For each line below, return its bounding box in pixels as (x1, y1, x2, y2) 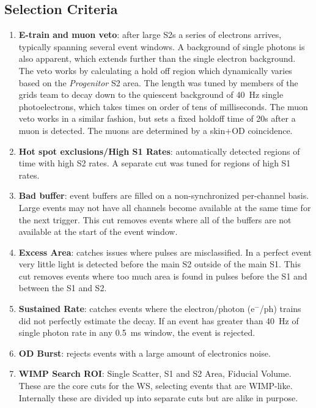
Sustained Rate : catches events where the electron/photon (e (18, 302, 255, 315)
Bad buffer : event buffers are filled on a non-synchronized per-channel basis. (18, 189, 309, 202)
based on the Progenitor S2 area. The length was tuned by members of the (18, 76, 298, 89)
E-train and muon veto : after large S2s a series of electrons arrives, (18, 28, 282, 41)
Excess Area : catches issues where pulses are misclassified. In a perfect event (18, 245, 312, 258)
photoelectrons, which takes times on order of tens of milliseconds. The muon (18, 100, 308, 113)
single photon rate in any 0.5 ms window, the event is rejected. (18, 326, 255, 339)
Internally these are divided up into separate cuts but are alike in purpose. (18, 391, 298, 404)
